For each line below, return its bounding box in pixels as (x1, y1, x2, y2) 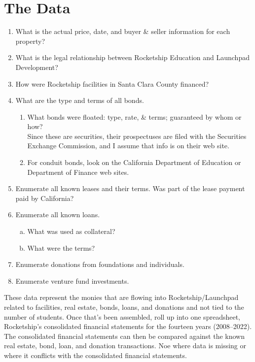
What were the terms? (27, 242, 95, 253)
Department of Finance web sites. (27, 166, 129, 177)
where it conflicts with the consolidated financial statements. (4, 350, 187, 360)
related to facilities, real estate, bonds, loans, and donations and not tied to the (4, 302, 244, 312)
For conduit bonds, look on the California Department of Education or (27, 157, 241, 167)
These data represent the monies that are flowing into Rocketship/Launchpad (4, 292, 239, 302)
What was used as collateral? (27, 226, 115, 236)
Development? (15, 62, 58, 72)
